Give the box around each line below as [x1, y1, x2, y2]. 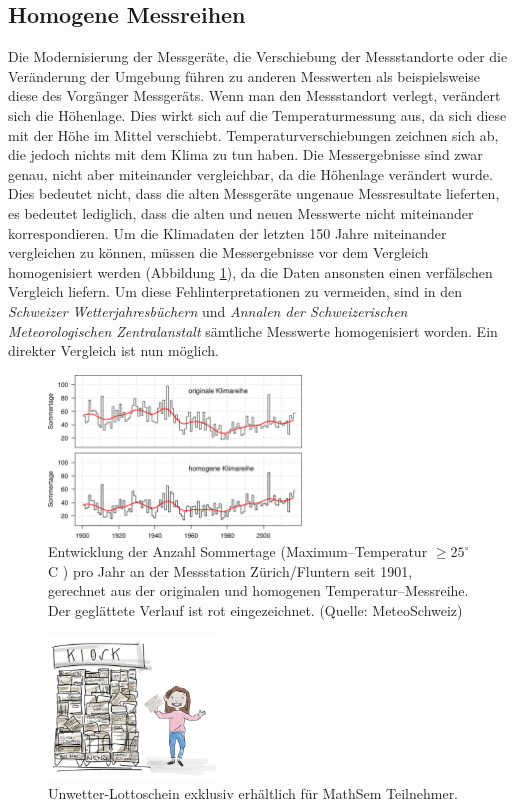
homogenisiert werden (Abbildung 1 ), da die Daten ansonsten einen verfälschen [8, 261, 493, 282]
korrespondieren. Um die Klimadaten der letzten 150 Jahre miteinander [8, 222, 447, 243]
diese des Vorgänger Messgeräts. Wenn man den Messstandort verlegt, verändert [8, 85, 501, 106]
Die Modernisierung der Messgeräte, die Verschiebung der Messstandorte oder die [8, 46, 508, 67]
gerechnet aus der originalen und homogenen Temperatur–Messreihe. [48, 580, 469, 601]
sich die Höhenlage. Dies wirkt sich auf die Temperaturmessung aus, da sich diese [8, 104, 507, 125]
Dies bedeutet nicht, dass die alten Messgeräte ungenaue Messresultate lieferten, [8, 183, 500, 204]
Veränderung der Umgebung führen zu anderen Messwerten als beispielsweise [8, 65, 481, 86]
